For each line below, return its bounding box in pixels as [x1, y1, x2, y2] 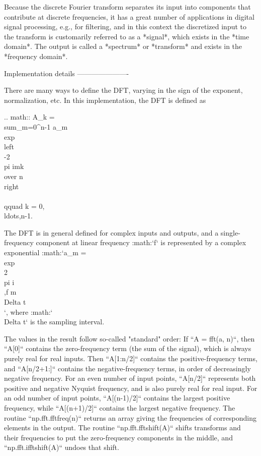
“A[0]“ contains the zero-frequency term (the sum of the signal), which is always [4, 343, 251, 354]
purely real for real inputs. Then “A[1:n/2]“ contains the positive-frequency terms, [4, 353, 257, 363]
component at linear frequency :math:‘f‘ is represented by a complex [36, 237, 246, 248]
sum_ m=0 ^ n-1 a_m [4, 121, 68, 132]
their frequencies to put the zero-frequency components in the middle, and [4, 432, 233, 442]
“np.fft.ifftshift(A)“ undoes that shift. [4, 442, 119, 452]
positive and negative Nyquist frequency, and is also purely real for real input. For [4, 382, 257, 393]
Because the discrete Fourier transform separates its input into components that [4, 2, 251, 12]
